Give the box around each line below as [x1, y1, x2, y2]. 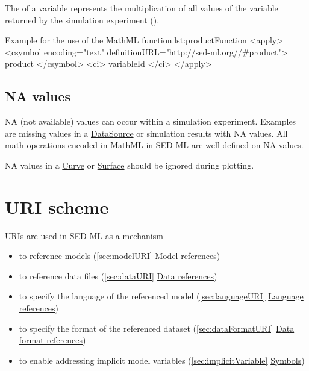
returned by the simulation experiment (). [5, 13, 160, 26]
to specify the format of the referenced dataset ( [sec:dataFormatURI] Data [19, 322, 295, 334]
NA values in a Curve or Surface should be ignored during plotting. [5, 158, 254, 171]
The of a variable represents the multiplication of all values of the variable [5, 1, 278, 14]
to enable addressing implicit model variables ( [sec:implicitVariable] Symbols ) [19, 354, 305, 366]
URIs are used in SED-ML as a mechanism [5, 229, 163, 242]
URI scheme [5, 194, 109, 219]
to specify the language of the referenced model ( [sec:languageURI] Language [19, 290, 304, 302]
